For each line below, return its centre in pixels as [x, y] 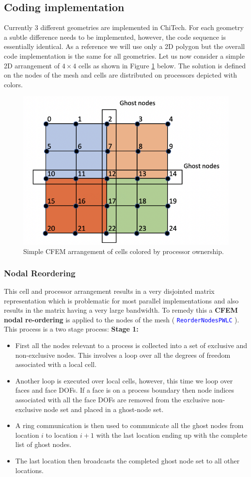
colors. [14, 84]
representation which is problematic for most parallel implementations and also [121, 300]
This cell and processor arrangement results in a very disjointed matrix [109, 291]
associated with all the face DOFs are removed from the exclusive [112, 399]
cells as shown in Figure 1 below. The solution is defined [162, 65]
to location [62, 435]
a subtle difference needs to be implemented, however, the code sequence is [115, 37]
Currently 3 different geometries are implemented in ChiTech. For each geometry [124, 27]
